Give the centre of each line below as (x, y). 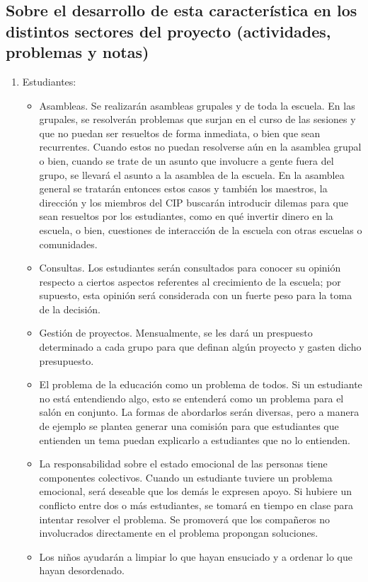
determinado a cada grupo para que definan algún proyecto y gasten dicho (200, 347)
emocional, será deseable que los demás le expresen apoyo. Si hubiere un (196, 491)
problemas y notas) (77, 52)
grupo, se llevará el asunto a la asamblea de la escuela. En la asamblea (192, 174)
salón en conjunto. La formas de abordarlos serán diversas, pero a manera (199, 412)
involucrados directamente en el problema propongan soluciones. (179, 533)
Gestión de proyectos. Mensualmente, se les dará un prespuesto (176, 333)
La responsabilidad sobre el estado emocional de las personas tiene (183, 464)
